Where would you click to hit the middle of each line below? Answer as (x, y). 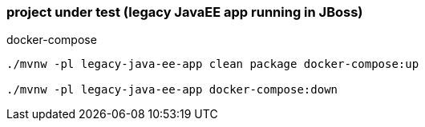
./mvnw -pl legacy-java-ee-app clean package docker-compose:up (213, 64)
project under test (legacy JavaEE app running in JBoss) (185, 12)
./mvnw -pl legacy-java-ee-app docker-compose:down (172, 90)
